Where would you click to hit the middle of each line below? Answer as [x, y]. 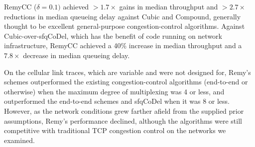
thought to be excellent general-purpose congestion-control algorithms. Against [125, 26]
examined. [19, 140]
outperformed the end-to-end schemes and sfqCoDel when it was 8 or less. [117, 101]
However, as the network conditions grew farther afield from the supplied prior [124, 110]
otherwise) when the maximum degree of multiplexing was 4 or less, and [114, 91]
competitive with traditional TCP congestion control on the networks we [115, 130]
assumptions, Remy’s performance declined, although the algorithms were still [123, 120]
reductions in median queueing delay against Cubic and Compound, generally [123, 16]
